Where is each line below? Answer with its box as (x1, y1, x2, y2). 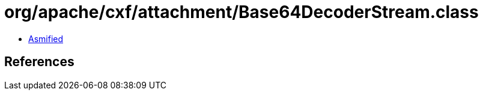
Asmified (28, 33, 64, 44)
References (4, 54, 74, 70)
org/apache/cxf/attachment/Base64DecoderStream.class (4, 2, 479, 22)
